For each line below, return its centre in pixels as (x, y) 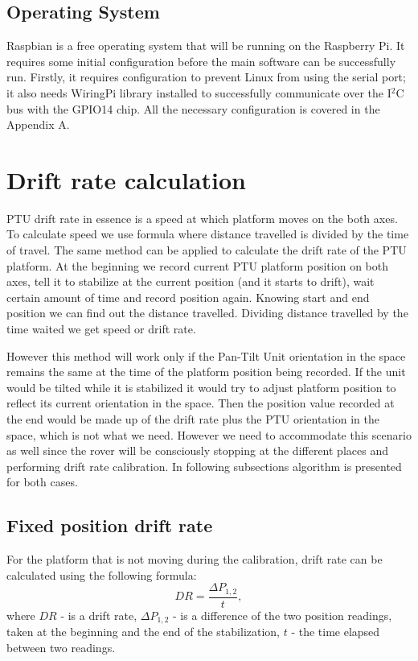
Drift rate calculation (127, 179)
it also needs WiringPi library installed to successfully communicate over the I (199, 92)
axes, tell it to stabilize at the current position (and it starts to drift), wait (191, 281)
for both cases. (42, 482)
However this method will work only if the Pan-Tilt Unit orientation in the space (206, 355)
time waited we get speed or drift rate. (101, 329)
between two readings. (61, 647)
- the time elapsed (336, 632)
